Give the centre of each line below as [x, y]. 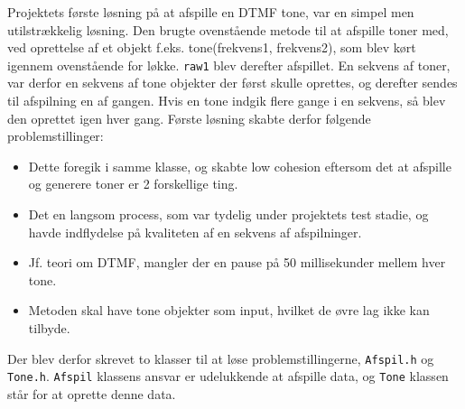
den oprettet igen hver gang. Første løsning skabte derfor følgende [189, 118]
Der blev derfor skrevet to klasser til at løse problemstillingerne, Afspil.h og [221, 358]
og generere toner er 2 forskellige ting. [133, 184]
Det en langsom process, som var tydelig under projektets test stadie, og [228, 214]
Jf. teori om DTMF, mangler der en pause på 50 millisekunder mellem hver [237, 262]
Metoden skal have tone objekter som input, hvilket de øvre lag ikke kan [229, 310]
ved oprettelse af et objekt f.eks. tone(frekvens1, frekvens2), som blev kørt [212, 47]
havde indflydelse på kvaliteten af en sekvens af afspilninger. [195, 232]
